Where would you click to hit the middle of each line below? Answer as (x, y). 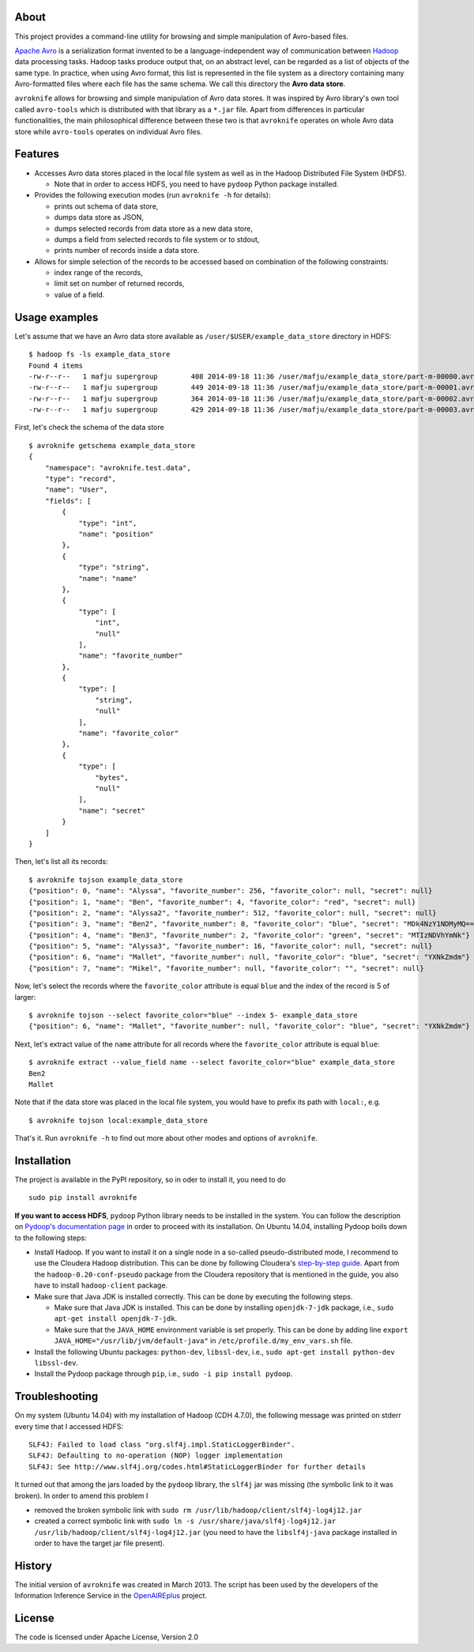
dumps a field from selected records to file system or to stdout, (157, 239)
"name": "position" (116, 534)
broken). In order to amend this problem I (81, 1495)
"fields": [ (68, 501)
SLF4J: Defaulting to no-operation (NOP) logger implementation (156, 1456)
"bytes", (112, 777)
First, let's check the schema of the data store (90, 428)
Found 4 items (56, 365)
